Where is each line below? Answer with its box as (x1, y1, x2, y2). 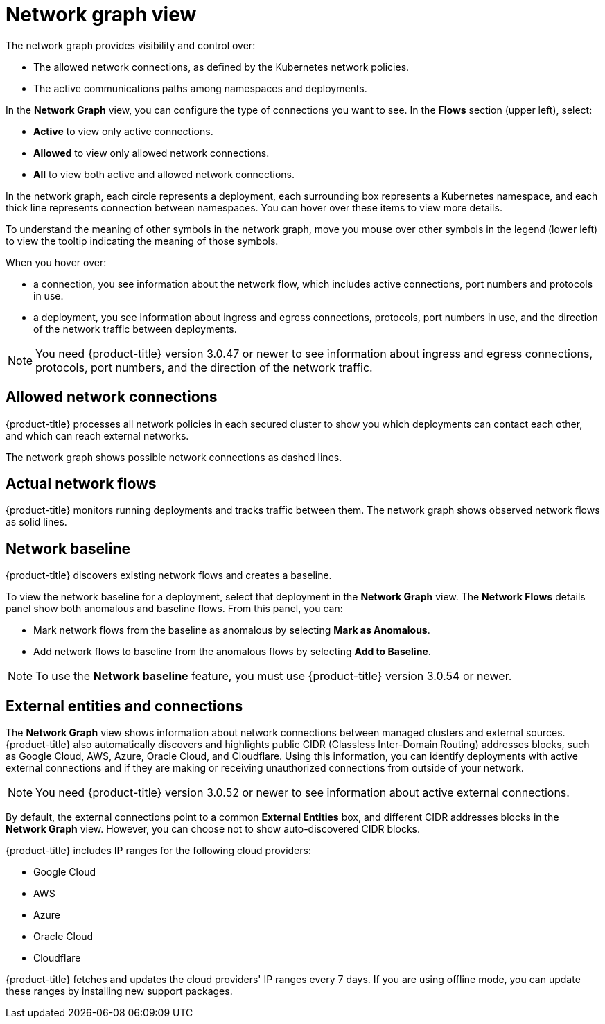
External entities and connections (6, 697, 243, 715)
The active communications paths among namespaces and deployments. (33, 82, 367, 94)
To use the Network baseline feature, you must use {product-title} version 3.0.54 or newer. (35, 669, 512, 684)
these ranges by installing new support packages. (6, 985, 233, 998)
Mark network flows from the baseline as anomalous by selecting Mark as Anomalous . (33, 624, 430, 636)
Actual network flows (6, 475, 157, 493)
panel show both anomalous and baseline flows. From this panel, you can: (6, 602, 343, 615)
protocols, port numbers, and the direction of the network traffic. (35, 360, 373, 374)
